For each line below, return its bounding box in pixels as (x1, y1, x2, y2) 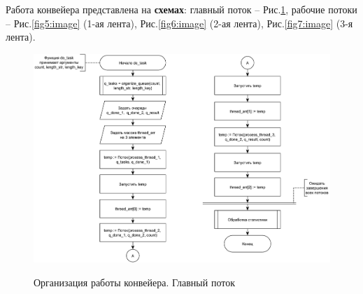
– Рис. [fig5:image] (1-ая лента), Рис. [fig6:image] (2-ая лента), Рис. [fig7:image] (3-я (6, 15, 353, 30)
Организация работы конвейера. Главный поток (34, 274, 235, 289)
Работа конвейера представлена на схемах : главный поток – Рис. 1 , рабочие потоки (6, 2, 357, 16)
